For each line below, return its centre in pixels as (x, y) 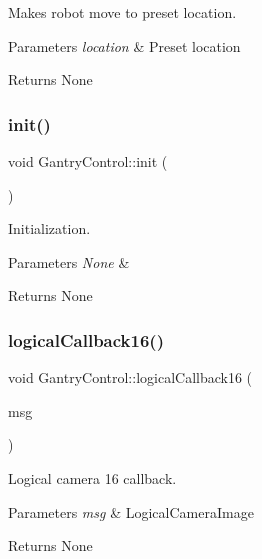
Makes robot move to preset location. (122, 12)
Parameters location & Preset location (124, 45)
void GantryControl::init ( (88, 161)
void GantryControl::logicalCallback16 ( (130, 377)
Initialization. (49, 228)
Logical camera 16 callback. (92, 477)
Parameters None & (69, 261)
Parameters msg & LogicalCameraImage (131, 511)
